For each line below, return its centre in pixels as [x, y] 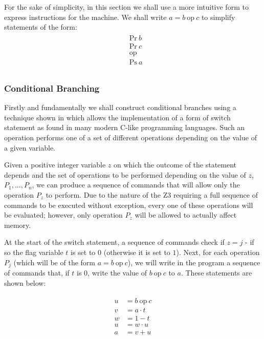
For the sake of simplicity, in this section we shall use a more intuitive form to [126, 7]
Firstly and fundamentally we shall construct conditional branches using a [120, 107]
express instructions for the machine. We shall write [85, 17]
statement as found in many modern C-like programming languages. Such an [125, 127]
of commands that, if [37, 272]
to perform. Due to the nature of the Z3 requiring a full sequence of [152, 194]
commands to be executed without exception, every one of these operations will [129, 205]
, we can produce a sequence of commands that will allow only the [136, 185]
